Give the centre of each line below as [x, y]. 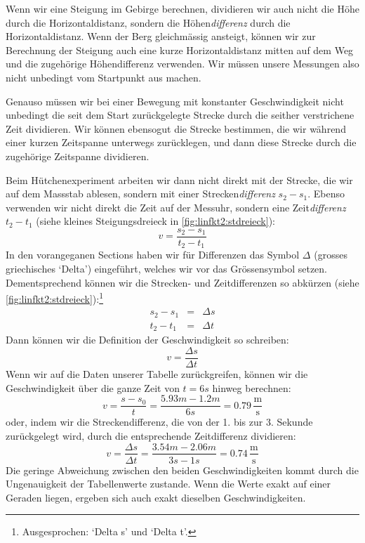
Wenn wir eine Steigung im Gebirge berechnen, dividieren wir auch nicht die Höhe [182, 8]
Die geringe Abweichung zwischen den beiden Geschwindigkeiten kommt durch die [182, 470]
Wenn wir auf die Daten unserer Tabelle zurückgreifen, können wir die [157, 374]
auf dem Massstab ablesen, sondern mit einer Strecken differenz [140, 194]
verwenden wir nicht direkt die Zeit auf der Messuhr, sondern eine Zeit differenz [176, 207]
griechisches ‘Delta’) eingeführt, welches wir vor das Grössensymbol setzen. [166, 269]
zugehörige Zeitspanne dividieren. [78, 156]
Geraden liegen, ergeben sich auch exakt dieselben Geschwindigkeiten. [156, 497]
